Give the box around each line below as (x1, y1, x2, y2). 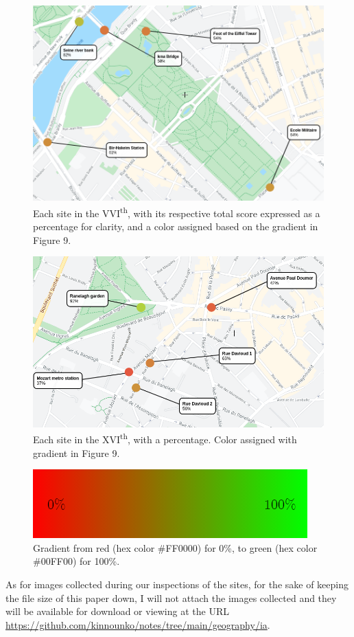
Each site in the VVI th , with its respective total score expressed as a (33, 203, 320, 220)
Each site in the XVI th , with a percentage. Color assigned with (33, 430, 297, 446)
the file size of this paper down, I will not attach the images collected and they (5, 590, 337, 605)
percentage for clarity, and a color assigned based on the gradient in (33, 219, 318, 234)
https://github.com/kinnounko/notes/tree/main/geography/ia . (5, 617, 270, 632)
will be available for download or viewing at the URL (5, 604, 229, 618)
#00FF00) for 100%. (33, 554, 120, 568)
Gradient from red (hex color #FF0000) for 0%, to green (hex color (33, 540, 318, 555)
